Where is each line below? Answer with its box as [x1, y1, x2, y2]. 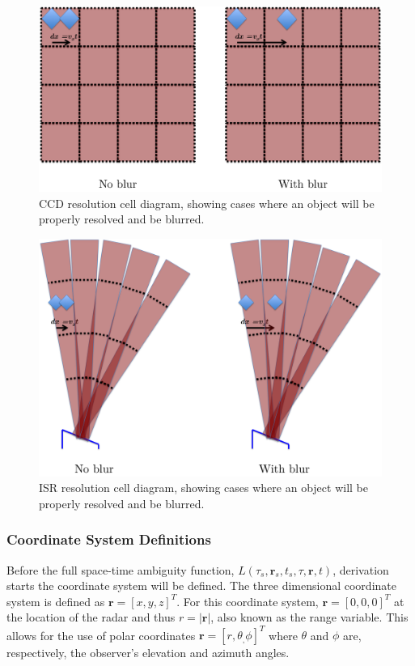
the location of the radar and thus [6, 609, 176, 626]
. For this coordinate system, [176, 592, 319, 609]
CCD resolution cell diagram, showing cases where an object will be [39, 194, 375, 211]
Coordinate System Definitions [6, 529, 211, 549]
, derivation [332, 561, 389, 578]
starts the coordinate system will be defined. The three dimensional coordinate [6, 577, 396, 594]
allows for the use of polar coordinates [6, 626, 196, 643]
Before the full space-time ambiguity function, [6, 561, 235, 578]
